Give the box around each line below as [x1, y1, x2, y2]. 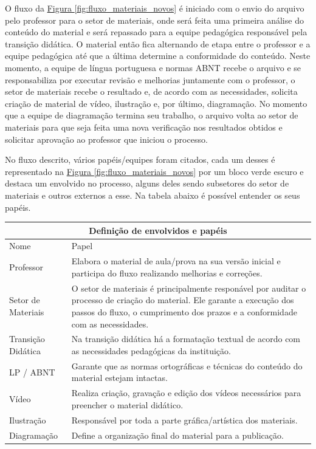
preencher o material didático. [71, 398, 184, 411]
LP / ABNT [9, 365, 55, 378]
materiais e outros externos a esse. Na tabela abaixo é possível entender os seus [5, 188, 300, 201]
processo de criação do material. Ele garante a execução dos [71, 293, 294, 306]
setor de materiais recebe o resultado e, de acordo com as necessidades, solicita [5, 85, 298, 98]
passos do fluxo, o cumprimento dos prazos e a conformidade [71, 305, 297, 318]
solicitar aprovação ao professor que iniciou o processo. [5, 132, 208, 145]
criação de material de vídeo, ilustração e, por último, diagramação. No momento [5, 97, 307, 109]
